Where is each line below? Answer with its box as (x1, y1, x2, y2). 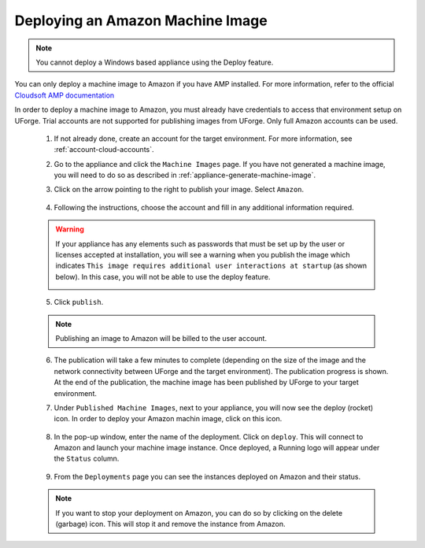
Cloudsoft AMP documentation (14, 91, 115, 100)
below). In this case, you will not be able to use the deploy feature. (55, 272, 271, 281)
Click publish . (54, 298, 104, 307)
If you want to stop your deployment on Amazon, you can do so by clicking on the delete (55, 508, 342, 517)
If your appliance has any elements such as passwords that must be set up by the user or (55, 239, 346, 248)
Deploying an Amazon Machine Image (14, 12, 268, 29)
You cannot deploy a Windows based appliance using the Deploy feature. (35, 57, 274, 67)
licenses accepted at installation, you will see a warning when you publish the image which (55, 250, 350, 260)
